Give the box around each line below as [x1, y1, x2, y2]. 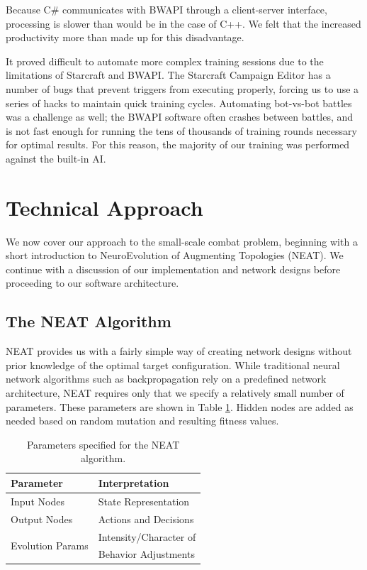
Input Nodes [11, 493, 64, 508]
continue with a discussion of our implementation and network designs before [6, 261, 341, 276]
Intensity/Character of [98, 529, 196, 544]
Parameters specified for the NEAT [26, 437, 180, 451]
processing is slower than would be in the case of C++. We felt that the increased [6, 16, 361, 31]
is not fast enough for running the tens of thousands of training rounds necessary [6, 123, 357, 138]
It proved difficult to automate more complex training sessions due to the [6, 53, 324, 68]
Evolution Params [11, 537, 89, 552]
